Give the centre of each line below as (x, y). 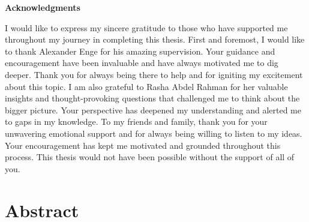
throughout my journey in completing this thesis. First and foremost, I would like (155, 39)
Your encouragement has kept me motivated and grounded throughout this (143, 145)
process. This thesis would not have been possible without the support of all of (150, 157)
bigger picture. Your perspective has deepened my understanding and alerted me (153, 109)
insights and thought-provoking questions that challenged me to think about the (152, 98)
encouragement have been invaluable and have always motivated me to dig (142, 63)
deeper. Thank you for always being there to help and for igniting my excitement (154, 74)
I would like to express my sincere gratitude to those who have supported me (146, 27)
